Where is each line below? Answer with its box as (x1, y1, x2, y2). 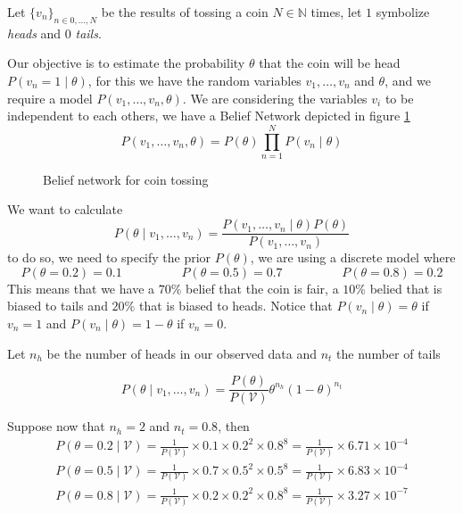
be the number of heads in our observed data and (46, 344, 318, 362)
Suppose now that (7, 417, 105, 435)
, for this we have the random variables (87, 70, 302, 89)
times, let (310, 3, 362, 21)
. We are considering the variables (182, 88, 368, 107)
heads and (7, 23, 62, 42)
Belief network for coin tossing (43, 170, 209, 188)
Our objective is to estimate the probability (7, 54, 245, 72)
